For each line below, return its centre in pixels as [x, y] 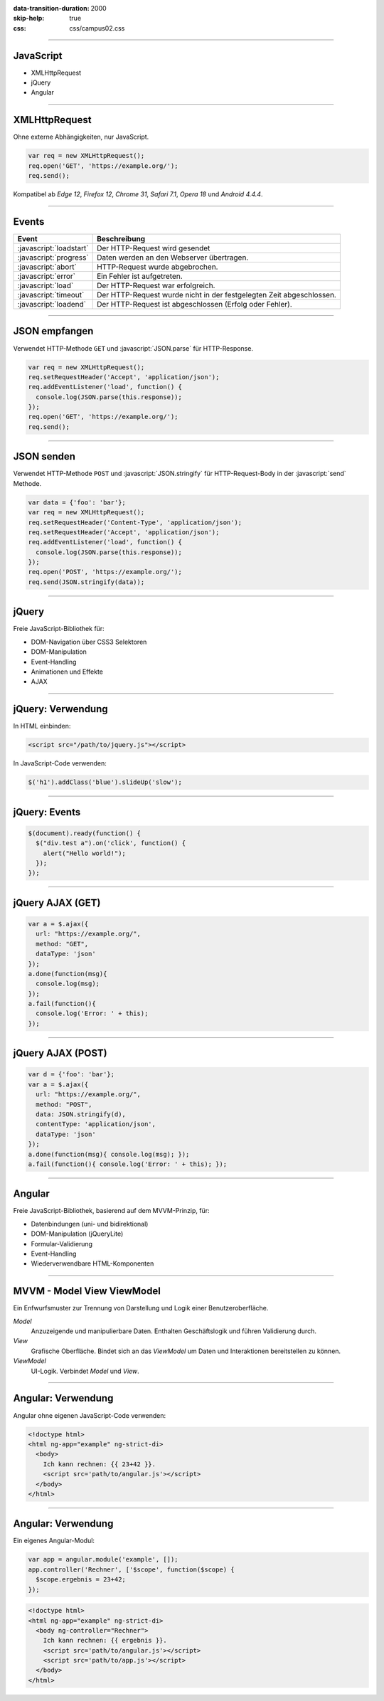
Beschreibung [121, 239]
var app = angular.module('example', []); [103, 1559]
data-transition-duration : [51, 8]
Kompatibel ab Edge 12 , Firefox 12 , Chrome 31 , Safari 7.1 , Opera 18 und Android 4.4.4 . [138, 194]
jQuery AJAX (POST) [60, 1053]
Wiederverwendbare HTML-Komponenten [92, 1263]
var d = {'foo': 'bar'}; [71, 1075]
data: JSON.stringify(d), [81, 1114]
